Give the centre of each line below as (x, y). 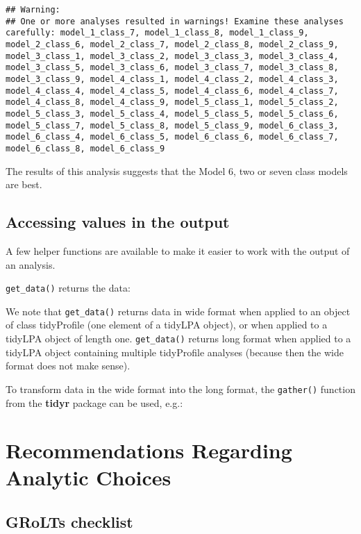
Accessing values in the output (118, 222)
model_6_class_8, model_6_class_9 (85, 148)
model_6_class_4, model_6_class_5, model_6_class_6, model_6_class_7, (172, 137)
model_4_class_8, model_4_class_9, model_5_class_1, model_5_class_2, (172, 102)
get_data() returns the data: (68, 288)
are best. (24, 184)
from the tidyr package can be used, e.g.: (94, 402)
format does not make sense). (68, 366)
